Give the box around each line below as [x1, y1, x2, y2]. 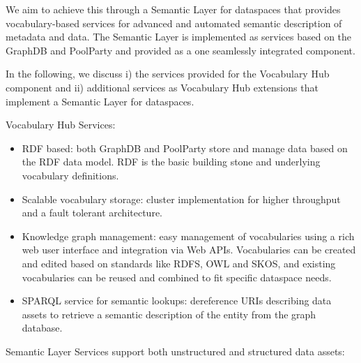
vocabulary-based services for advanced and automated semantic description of [6, 15, 342, 30]
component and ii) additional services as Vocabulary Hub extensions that [6, 80, 318, 94]
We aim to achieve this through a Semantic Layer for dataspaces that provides [6, 2, 341, 16]
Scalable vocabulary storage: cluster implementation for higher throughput [22, 191, 341, 206]
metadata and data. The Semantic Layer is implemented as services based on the [6, 29, 352, 44]
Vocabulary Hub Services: [6, 117, 116, 132]
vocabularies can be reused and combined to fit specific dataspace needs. [22, 269, 332, 284]
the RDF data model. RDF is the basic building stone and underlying [22, 154, 321, 169]
